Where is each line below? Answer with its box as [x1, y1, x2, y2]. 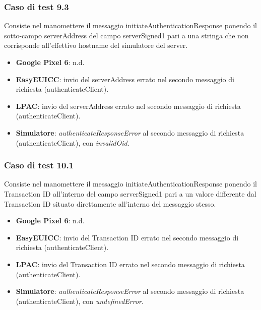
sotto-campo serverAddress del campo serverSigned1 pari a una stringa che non [4, 30, 249, 40]
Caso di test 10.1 [4, 159, 74, 171]
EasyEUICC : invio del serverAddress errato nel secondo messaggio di [16, 74, 234, 84]
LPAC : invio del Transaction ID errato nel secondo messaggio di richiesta [16, 259, 245, 269]
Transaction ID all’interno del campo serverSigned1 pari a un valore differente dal [4, 188, 256, 199]
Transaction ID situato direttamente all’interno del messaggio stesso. [4, 198, 216, 209]
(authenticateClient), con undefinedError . [16, 295, 144, 306]
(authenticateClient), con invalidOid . [16, 137, 129, 148]
